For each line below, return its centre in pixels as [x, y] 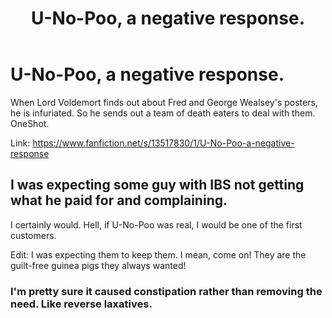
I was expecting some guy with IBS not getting [157, 185]
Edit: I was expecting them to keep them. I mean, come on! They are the [158, 254]
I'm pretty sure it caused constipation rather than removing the [166, 291]
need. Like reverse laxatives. [81, 304]
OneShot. [30, 123]
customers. [33, 235]
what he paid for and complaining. [119, 200]
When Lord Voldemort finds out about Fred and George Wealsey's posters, [164, 102]
